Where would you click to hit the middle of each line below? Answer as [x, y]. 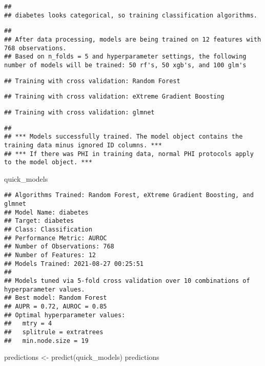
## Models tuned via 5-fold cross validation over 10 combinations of [127, 281]
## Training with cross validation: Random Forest [92, 81]
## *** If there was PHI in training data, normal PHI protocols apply [129, 154]
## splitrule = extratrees [54, 332]
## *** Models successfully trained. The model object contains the [124, 137]
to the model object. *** [48, 162]
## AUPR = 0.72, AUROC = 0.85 [56, 306]
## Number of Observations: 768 [59, 247]
